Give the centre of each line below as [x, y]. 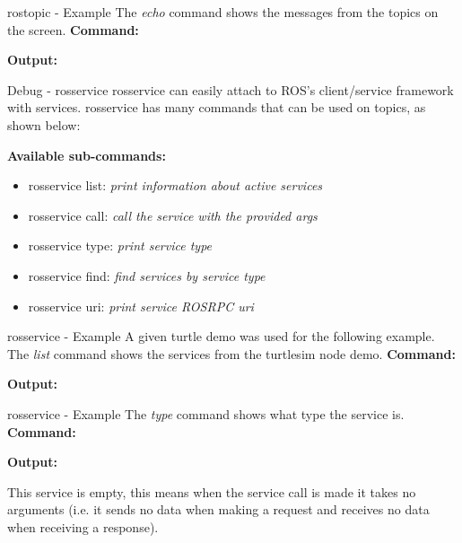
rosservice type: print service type [120, 245]
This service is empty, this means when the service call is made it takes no [212, 491]
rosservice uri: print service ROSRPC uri [141, 306]
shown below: [44, 124]
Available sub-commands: [87, 155]
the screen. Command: [73, 29]
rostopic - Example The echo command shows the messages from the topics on [223, 12]
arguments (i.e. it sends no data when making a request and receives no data [218, 509]
